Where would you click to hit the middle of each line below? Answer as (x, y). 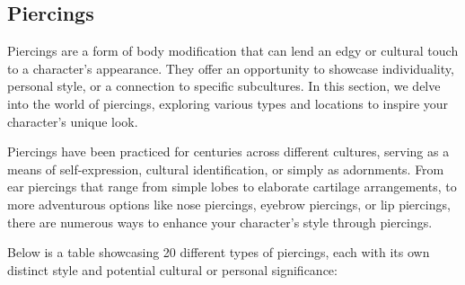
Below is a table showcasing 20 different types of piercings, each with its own (219, 252)
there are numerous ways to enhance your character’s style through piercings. (220, 222)
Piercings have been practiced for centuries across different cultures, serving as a (228, 151)
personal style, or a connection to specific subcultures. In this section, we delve (224, 86)
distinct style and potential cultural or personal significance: (172, 269)
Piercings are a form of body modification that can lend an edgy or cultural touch (233, 51)
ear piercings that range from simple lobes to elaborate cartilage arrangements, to (232, 187)
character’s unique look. (73, 121)
